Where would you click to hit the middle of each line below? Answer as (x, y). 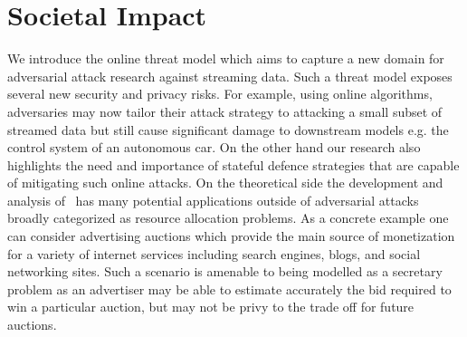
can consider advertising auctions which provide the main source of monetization (231, 236)
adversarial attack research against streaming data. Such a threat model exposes (230, 76)
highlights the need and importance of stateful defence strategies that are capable (233, 164)
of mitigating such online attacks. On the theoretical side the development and (225, 183)
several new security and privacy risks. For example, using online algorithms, (220, 94)
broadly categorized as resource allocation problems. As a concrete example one (228, 218)
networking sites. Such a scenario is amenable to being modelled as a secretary (225, 271)
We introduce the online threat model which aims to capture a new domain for (226, 58)
